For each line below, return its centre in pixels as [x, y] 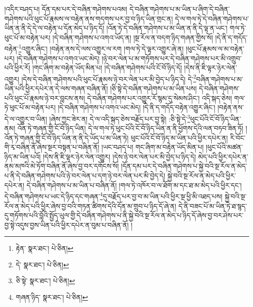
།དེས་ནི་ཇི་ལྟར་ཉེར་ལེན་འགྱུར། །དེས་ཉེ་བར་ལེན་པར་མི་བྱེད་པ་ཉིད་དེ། [119, 156]
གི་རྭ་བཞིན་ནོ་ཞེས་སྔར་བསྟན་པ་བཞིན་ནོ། [52, 147]
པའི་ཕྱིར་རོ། [17, 68]
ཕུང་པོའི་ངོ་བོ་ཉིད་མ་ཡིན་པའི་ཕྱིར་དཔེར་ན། [179, 137]
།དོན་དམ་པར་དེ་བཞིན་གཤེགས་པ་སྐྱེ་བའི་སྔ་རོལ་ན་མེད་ [184, 166]
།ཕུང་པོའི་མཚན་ [224, 147]
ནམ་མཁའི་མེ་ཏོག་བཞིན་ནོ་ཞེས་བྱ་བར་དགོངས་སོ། [62, 166]
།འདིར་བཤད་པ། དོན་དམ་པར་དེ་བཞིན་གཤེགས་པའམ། [66, 9]
